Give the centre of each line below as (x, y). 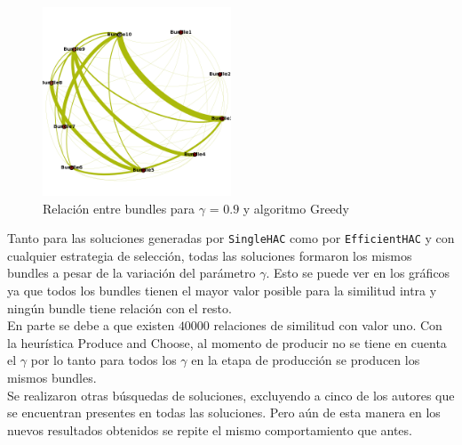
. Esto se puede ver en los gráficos (358, 273)
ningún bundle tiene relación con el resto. (119, 307)
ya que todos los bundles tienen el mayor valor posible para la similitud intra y (222, 291)
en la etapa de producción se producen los (306, 360)
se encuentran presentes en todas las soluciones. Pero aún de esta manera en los (224, 413)
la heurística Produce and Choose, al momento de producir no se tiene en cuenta (227, 342)
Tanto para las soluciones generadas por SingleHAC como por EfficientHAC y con (231, 238)
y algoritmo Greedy (296, 208)
